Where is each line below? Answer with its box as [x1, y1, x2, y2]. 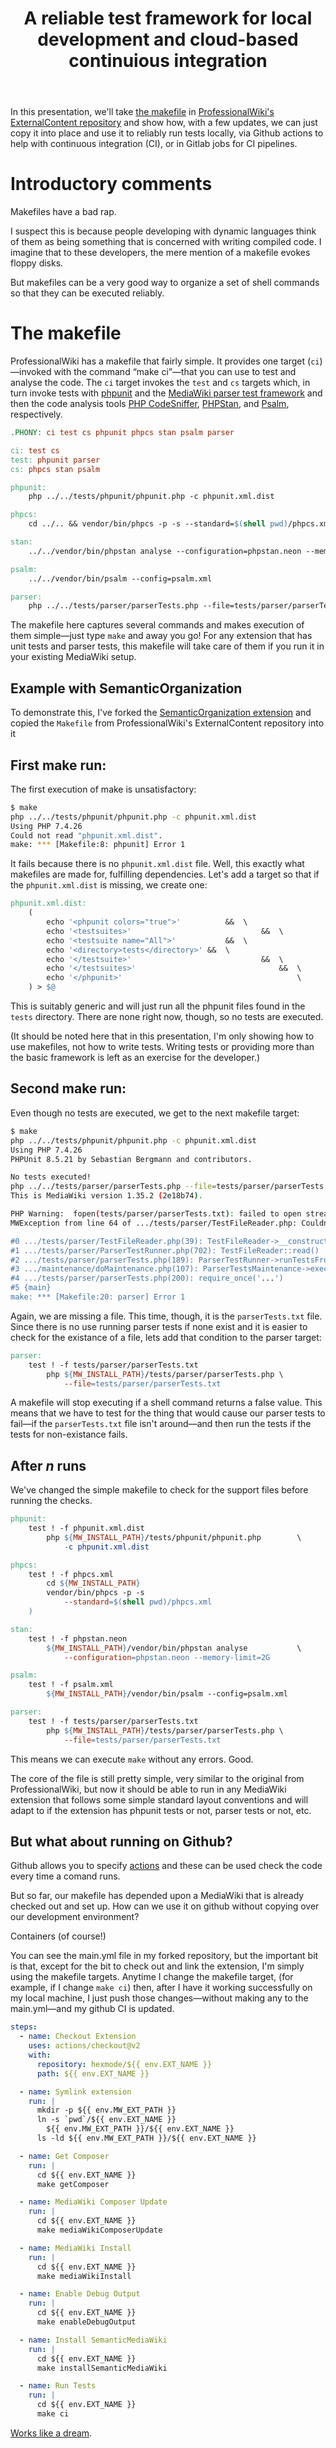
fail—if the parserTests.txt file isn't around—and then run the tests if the [10, 1418, 312, 1430]
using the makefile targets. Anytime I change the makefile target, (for [10, 1971, 294, 1983]
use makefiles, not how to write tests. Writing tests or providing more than [10, 1041, 315, 1053]
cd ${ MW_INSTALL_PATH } [46, 1578, 141, 1589]
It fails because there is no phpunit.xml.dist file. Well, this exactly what [10, 858, 305, 870]
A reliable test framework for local [23, 7, 313, 30]
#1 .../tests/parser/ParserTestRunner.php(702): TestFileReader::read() [10, 1245, 320, 1256]
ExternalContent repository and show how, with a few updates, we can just [10, 117, 318, 129]
